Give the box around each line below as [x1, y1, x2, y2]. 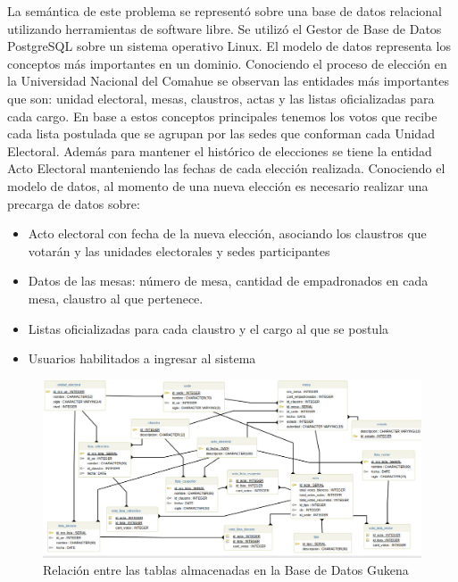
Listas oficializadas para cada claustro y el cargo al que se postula [28, 319, 389, 337]
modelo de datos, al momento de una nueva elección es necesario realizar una [7, 176, 429, 195]
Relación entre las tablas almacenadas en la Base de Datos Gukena [43, 561, 409, 579]
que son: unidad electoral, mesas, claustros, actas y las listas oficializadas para [7, 88, 435, 107]
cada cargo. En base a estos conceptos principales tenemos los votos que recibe [7, 106, 437, 125]
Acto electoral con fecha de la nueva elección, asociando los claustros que [28, 224, 427, 243]
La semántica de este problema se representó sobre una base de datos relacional [7, 2, 442, 20]
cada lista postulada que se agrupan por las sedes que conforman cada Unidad [7, 124, 435, 143]
